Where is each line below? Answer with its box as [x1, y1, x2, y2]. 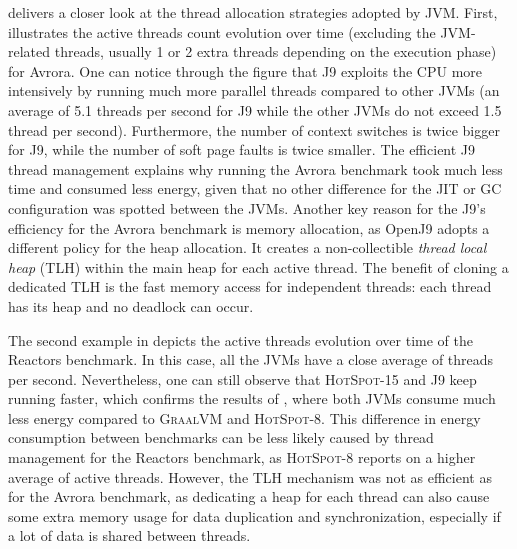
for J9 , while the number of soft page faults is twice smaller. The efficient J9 [8, 139, 476, 160]
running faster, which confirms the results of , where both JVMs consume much [8, 388, 496, 409]
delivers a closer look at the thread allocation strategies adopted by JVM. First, [8, 2, 498, 22]
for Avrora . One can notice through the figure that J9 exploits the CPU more [8, 60, 483, 81]
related [8, 41, 51, 62]
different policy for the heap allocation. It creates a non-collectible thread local [8, 237, 487, 258]
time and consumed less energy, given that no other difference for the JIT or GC [8, 178, 502, 199]
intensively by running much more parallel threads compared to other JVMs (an [8, 80, 500, 101]
